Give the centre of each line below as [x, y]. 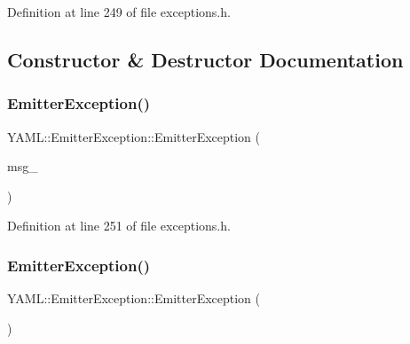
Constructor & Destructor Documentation [205, 59]
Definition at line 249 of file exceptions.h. [119, 12]
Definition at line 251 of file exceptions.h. [119, 226]
